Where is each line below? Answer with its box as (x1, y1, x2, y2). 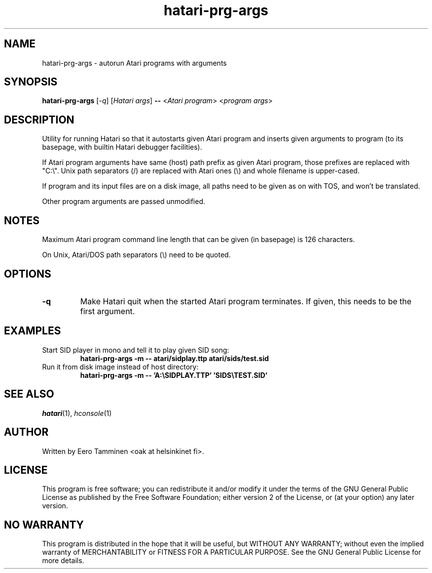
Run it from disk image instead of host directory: (42, 362, 199, 371)
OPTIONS (4, 267, 51, 280)
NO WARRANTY (4, 518, 84, 531)
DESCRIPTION (4, 113, 74, 126)
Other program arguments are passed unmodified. (42, 197, 206, 206)
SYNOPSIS (4, 76, 58, 88)
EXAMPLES (4, 325, 61, 337)
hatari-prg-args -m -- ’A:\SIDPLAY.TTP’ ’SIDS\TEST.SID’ (80, 370, 268, 379)
